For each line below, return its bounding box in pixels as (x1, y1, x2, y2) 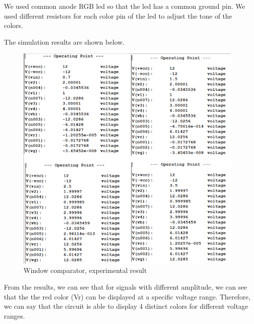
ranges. (4, 310, 25, 321)
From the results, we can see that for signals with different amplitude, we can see (4, 282, 247, 292)
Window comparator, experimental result (23, 265, 147, 275)
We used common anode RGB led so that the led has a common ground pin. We (4, 1, 245, 11)
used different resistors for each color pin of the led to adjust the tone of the (4, 10, 232, 21)
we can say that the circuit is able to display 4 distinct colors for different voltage (4, 301, 249, 311)
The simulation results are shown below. (4, 36, 125, 47)
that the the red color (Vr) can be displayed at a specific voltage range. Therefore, (4, 291, 251, 301)
